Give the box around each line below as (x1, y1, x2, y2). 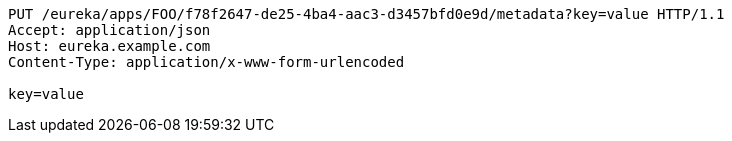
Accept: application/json (8, 22, 211, 38)
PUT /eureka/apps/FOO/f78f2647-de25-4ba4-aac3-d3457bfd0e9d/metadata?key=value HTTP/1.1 (8, 6, 725, 22)
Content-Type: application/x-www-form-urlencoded (8, 54, 405, 70)
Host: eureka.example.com (8, 38, 211, 54)
